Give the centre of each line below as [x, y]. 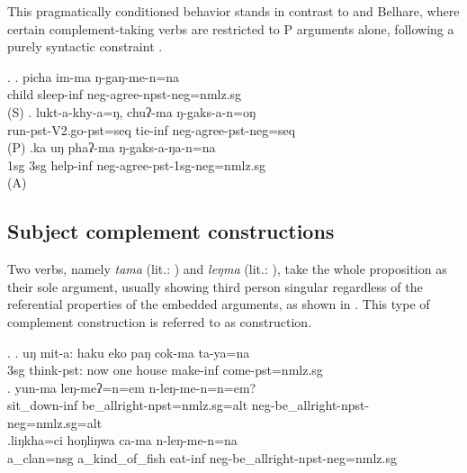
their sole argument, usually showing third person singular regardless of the [215, 286]
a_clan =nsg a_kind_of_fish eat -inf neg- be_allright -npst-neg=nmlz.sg [202, 458]
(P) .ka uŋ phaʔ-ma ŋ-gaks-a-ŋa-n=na [112, 147]
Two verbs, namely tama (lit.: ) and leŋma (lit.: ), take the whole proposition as [227, 269]
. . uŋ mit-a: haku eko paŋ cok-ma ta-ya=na [129, 352]
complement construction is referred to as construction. [160, 321]
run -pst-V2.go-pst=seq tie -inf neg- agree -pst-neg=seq [152, 129]
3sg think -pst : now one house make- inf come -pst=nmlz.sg [165, 370]
